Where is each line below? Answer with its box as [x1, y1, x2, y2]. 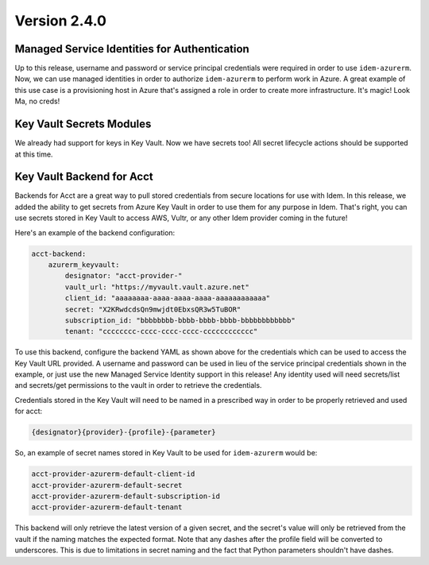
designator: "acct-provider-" [64, 271, 183, 281]
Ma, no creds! [14, 96, 60, 106]
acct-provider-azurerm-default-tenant [31, 503, 183, 512]
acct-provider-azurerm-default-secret [31, 481, 183, 490]
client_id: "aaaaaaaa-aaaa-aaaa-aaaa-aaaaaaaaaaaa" [64, 294, 271, 303]
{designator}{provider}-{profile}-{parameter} [31, 428, 216, 437]
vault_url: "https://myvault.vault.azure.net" [64, 282, 249, 292]
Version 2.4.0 [14, 12, 107, 29]
